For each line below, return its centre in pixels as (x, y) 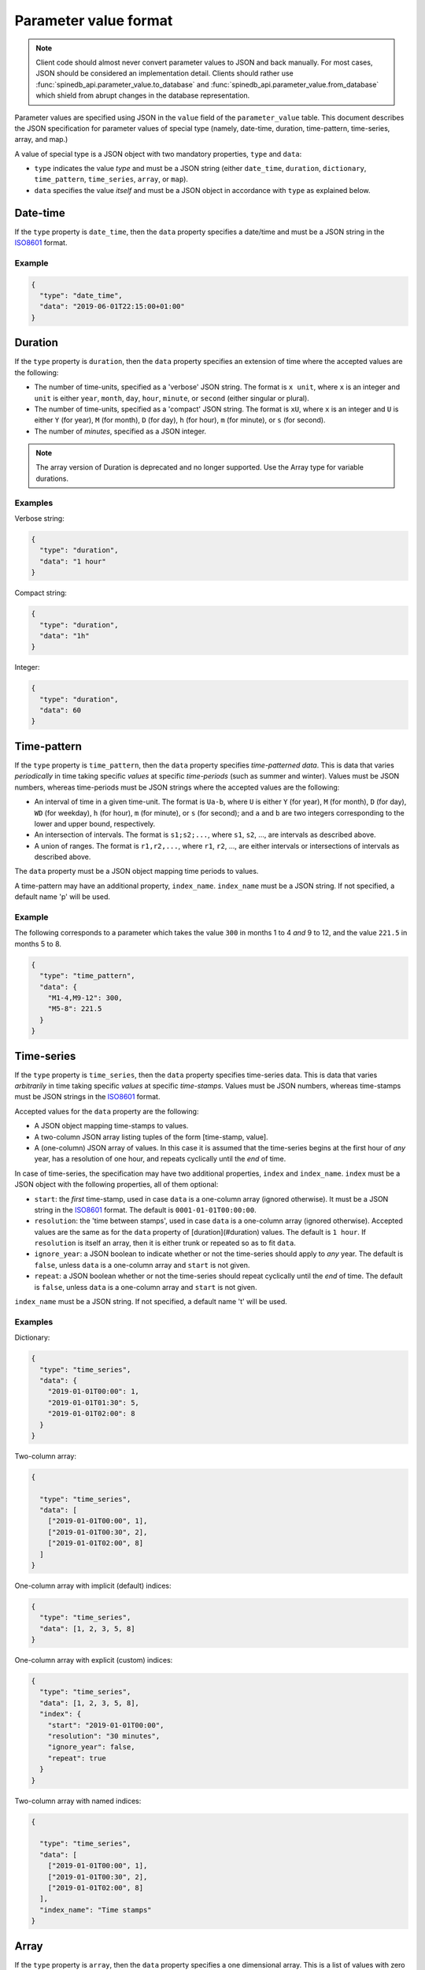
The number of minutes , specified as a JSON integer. (120, 431)
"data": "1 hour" (73, 561)
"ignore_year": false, (91, 1747)
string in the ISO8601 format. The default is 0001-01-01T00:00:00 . (146, 1210)
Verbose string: (39, 519)
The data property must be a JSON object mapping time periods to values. (137, 872)
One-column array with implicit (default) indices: (93, 1585)
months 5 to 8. (38, 944)
